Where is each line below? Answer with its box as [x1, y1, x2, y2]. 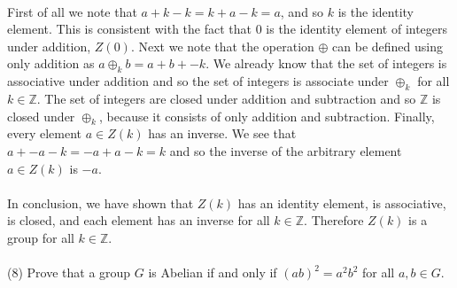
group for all [7, 228, 74, 246]
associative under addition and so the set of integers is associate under [7, 72, 389, 90]
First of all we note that [7, 2, 137, 20]
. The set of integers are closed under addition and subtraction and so [36, 89, 416, 107]
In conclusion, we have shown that [7, 193, 194, 212]
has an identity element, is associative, [237, 193, 446, 212]
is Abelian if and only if [148, 263, 277, 282]
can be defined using [332, 36, 443, 55]
